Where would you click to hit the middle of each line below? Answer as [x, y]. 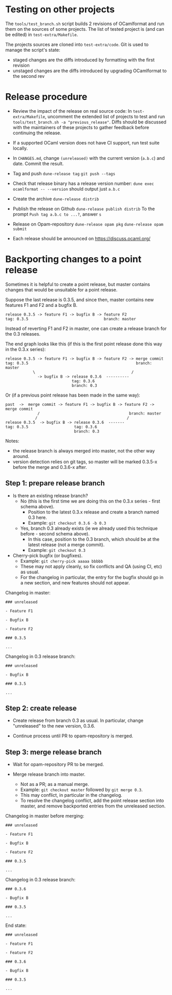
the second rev [29, 76]
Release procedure [46, 97]
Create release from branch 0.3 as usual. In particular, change [78, 720]
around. [21, 456]
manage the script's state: [33, 50]
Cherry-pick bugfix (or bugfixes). [48, 555]
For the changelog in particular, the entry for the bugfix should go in [92, 577]
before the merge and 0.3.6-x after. [50, 467]
